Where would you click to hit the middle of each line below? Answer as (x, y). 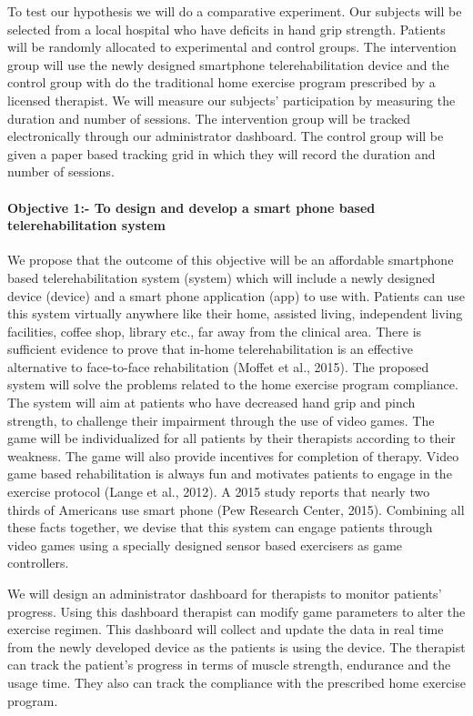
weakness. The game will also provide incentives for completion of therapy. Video (233, 455)
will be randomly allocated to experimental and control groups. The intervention (232, 47)
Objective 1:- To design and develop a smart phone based (191, 207)
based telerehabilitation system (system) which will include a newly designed (221, 277)
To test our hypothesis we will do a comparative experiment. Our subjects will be (235, 11)
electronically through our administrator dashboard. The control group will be (226, 136)
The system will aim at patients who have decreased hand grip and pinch (211, 403)
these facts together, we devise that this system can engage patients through (220, 527)
